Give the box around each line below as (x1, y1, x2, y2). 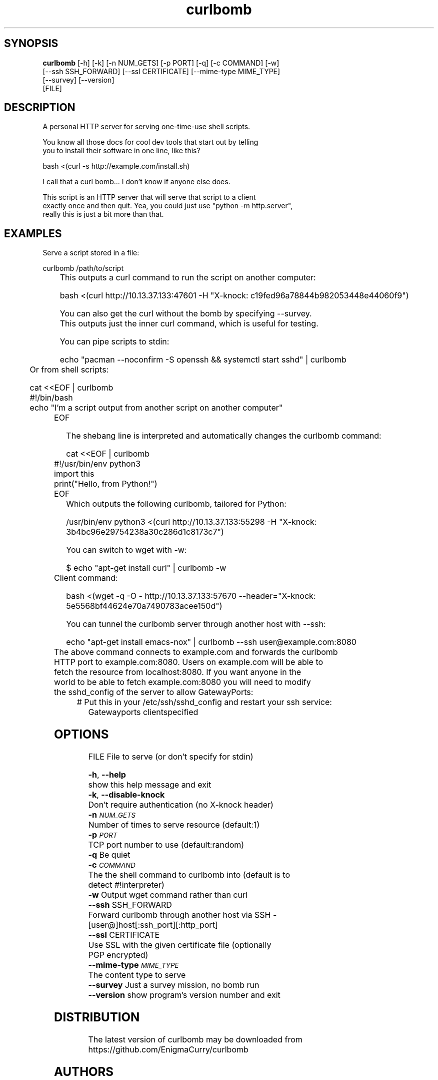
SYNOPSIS (4, 37, 58, 50)
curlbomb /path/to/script (42, 264, 124, 273)
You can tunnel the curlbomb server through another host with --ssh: (66, 619, 326, 629)
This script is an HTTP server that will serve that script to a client (42, 193, 256, 202)
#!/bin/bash (29, 393, 73, 403)
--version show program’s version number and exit (88, 990, 280, 1000)
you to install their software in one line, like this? (42, 146, 200, 155)
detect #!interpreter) (88, 880, 164, 890)
